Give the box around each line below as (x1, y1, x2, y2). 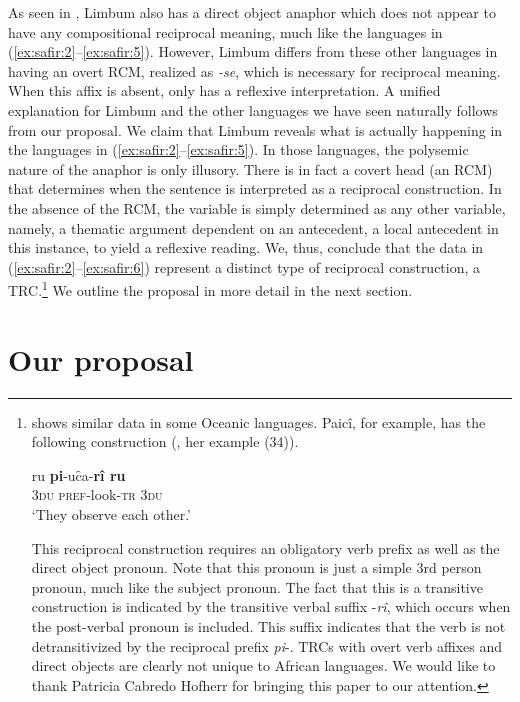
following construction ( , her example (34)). (31, 431, 299, 452)
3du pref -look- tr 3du (31, 484, 163, 505)
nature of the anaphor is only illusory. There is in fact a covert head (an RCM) (8, 158, 493, 179)
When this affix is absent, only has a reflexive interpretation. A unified (8, 80, 441, 101)
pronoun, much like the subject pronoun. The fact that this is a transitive (31, 576, 483, 597)
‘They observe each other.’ (31, 504, 191, 525)
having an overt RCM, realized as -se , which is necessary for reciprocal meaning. (8, 60, 501, 81)
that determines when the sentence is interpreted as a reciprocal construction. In (8, 178, 502, 199)
